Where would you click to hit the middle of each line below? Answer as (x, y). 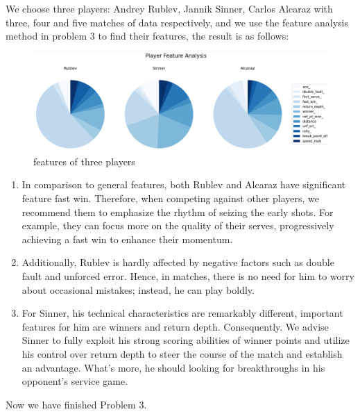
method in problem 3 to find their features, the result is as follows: (147, 36)
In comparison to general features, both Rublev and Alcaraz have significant (184, 184)
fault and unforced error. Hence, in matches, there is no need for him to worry (188, 275)
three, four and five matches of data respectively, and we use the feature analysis (177, 22)
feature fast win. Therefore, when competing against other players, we (170, 198)
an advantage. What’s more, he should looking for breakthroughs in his (173, 367)
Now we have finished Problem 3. (76, 404)
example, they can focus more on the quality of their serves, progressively (178, 225)
